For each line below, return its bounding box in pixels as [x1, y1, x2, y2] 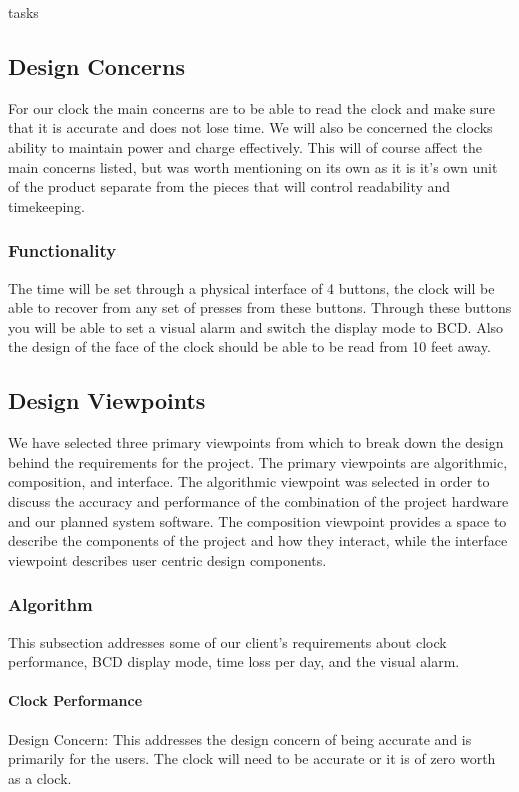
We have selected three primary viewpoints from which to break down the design [8, 432, 504, 453]
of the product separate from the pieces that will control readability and [8, 176, 451, 197]
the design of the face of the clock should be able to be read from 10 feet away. [8, 336, 491, 357]
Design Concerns [8, 50, 186, 81]
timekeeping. [8, 195, 85, 216]
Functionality [8, 238, 117, 263]
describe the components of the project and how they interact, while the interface [8, 530, 508, 551]
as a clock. [8, 767, 72, 788]
